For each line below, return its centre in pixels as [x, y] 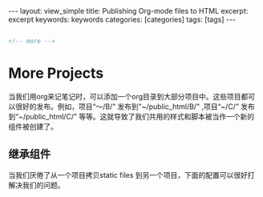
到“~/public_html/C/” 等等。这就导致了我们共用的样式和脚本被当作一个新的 [131, 116]
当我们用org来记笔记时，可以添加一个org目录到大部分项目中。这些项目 [125, 96]
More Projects [56, 73]
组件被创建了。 [33, 127]
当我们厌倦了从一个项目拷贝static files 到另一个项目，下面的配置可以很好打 [131, 175]
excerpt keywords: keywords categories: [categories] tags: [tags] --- [122, 19]
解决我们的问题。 [36, 185]
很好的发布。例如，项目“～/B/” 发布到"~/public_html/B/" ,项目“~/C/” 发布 [135, 107]
